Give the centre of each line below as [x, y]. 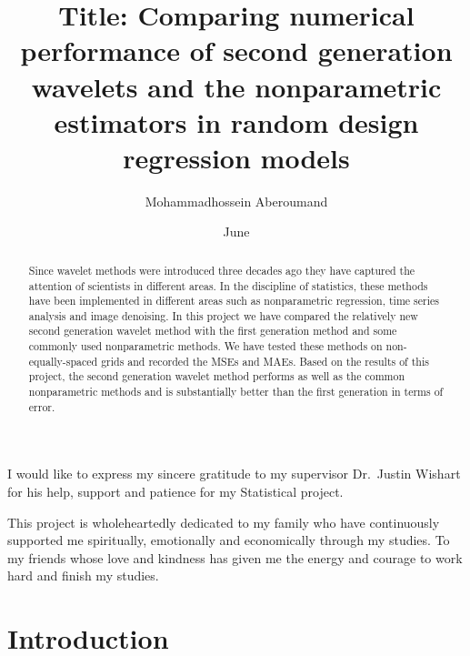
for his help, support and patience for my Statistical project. [175, 492]
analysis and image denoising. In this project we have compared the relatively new [223, 315]
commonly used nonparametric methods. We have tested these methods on [205, 346]
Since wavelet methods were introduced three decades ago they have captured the [222, 270]
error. [42, 406]
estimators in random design [236, 121]
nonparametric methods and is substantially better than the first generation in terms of [236, 392]
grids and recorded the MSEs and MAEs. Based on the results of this [265, 361]
